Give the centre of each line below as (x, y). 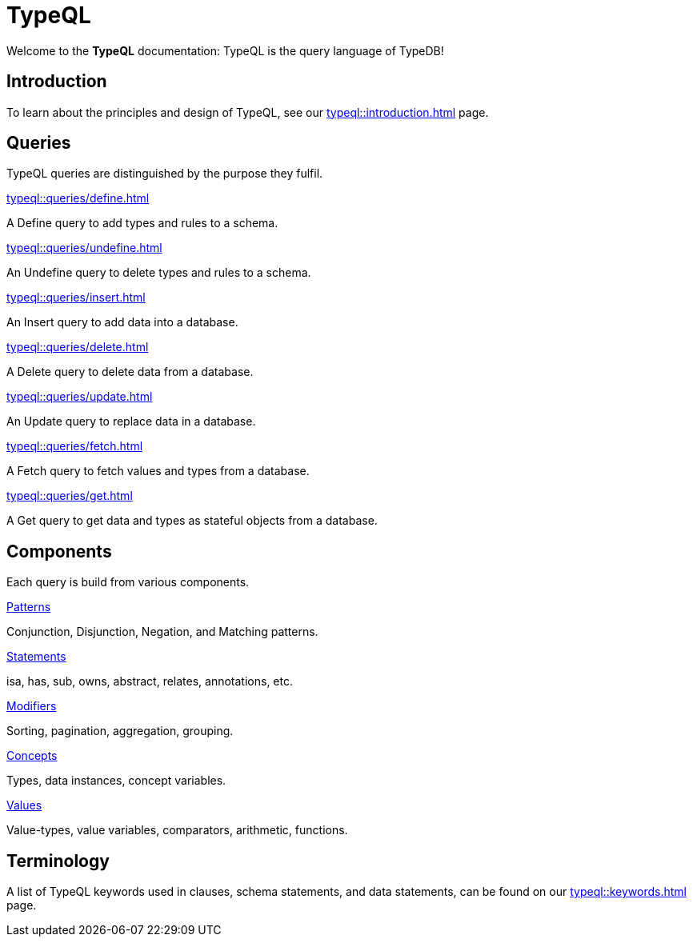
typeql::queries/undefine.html (84, 248)
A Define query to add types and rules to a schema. (142, 223)
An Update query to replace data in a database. (131, 422)
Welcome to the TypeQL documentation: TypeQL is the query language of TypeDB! (225, 50)
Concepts (32, 756)
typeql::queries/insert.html (76, 298)
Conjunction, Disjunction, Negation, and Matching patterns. (162, 632)
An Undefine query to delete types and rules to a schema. (159, 273)
